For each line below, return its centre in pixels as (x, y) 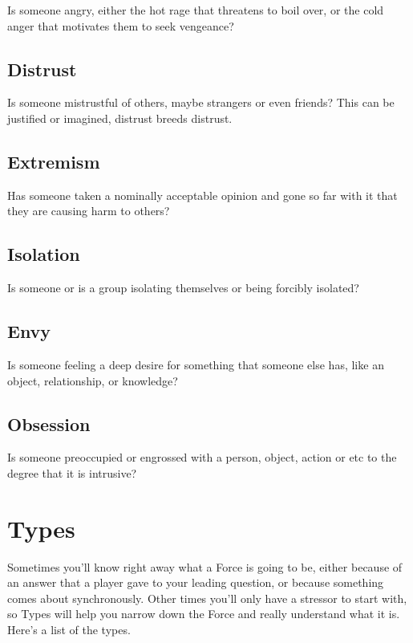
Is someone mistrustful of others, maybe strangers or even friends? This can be (201, 102)
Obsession (49, 423)
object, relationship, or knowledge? (93, 380)
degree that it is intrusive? (72, 472)
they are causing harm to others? (89, 211)
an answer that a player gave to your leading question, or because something (196, 582)
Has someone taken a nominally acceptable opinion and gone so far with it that (202, 195)
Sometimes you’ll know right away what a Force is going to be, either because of (205, 566)
